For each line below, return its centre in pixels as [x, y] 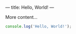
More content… [21, 17]
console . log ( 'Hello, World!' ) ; [39, 26]
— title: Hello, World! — [30, 7]
